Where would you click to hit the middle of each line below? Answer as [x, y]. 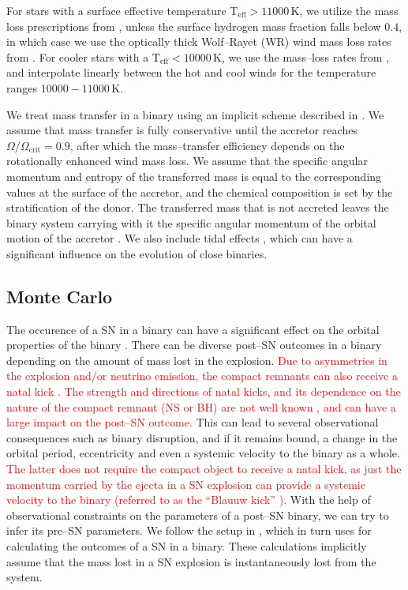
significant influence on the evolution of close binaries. [137, 253]
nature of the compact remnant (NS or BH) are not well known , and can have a [201, 406]
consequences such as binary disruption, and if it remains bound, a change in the [202, 437]
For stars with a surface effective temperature [116, 10]
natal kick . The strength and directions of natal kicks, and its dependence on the [204, 391]
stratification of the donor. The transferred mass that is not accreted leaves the [198, 207]
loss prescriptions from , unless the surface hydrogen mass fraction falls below [194, 26]
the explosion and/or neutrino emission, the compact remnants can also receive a [202, 376]
